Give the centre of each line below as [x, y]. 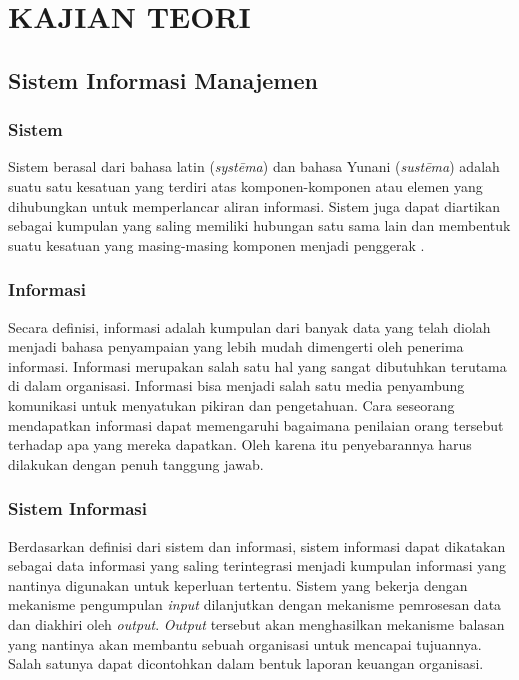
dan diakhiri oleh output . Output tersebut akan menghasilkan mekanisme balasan [256, 623]
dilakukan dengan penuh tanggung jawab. [136, 463]
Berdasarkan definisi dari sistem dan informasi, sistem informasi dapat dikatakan [257, 545]
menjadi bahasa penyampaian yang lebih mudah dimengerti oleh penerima [236, 346]
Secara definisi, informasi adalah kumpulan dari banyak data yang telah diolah [249, 326]
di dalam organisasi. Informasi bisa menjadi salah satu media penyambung [236, 385]
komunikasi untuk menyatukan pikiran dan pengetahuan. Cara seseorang [231, 404]
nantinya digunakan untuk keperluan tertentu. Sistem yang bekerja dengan [238, 584]
